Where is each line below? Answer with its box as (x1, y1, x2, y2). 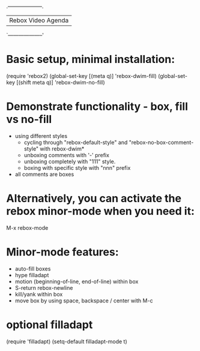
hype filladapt (14, 271, 49, 278)
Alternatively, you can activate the (6, 192, 182, 205)
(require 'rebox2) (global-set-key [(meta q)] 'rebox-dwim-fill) (6, 72, 157, 79)
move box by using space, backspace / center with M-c (14, 297, 153, 304)
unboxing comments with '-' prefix (23, 151, 110, 158)
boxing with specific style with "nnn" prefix (23, 164, 131, 171)
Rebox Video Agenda (9, 16, 69, 24)
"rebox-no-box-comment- (129, 139, 194, 146)
